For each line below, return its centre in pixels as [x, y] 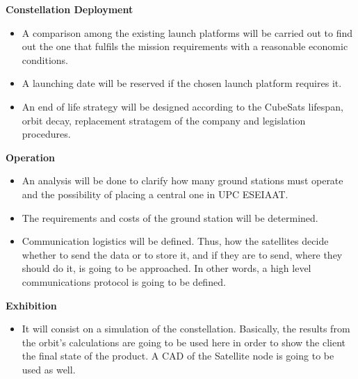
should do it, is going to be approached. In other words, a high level [166, 268]
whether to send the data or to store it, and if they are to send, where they [182, 254]
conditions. [45, 59]
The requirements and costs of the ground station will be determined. [170, 217]
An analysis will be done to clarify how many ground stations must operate [182, 180]
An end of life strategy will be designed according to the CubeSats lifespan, [182, 106]
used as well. [49, 369]
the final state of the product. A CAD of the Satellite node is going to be [178, 356]
